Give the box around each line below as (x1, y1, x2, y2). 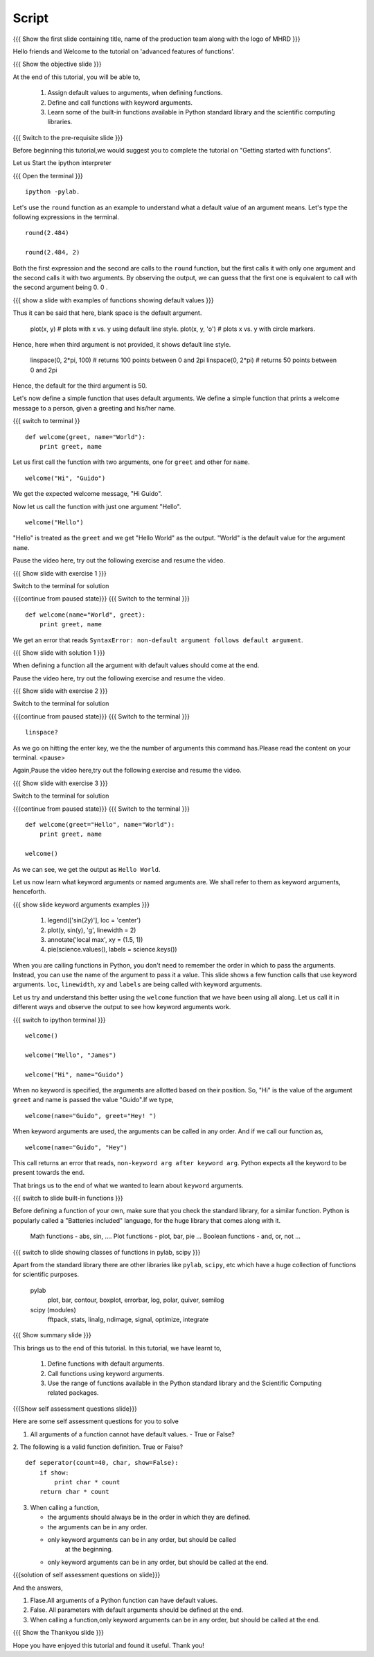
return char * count (39, 1488, 109, 1496)
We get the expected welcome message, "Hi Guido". (12, 490, 163, 498)
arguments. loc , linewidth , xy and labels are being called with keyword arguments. (12, 980, 262, 988)
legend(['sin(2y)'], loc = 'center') (47, 916, 141, 925)
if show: (39, 1468, 69, 1477)
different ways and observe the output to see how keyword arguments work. (12, 1003, 231, 1011)
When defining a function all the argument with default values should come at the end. (12, 661, 260, 669)
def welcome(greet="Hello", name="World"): (25, 821, 175, 828)
